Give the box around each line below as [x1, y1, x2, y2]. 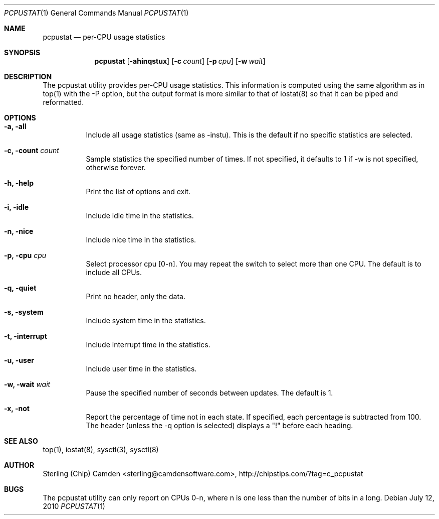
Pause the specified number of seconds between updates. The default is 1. [86, 388, 333, 397]
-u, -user [4, 356, 34, 364]
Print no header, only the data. [86, 292, 185, 301]
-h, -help [4, 179, 34, 187]
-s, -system [4, 308, 44, 316]
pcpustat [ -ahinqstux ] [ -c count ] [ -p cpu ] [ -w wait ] [94, 57, 266, 65]
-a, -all [4, 122, 27, 131]
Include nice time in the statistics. [86, 235, 196, 244]
